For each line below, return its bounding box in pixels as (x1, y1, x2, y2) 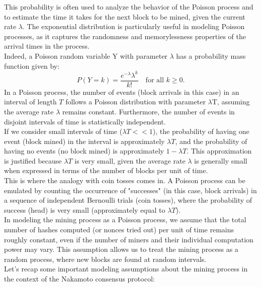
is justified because (4, 155, 62, 166)
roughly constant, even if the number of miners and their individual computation (4, 234, 253, 244)
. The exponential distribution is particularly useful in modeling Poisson (22, 21, 245, 32)
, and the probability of (175, 135, 247, 146)
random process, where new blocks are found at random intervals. (4, 253, 207, 264)
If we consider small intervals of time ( (4, 126, 123, 136)
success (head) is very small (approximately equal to (4, 204, 165, 215)
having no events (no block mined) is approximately (4, 146, 164, 156)
